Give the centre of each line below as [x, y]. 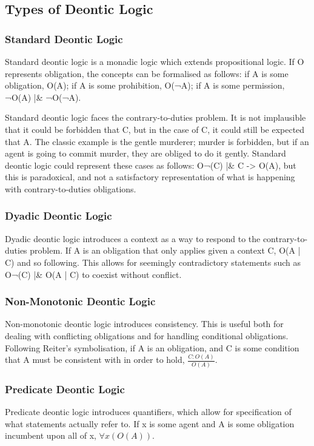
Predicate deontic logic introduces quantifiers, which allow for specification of [148, 411]
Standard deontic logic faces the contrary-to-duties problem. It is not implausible [155, 117]
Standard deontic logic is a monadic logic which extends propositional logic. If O [155, 61]
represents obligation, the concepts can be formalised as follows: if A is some [147, 73]
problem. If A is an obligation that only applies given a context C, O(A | [165, 250]
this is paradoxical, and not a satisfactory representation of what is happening [150, 177]
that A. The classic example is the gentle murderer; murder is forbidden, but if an [157, 141]
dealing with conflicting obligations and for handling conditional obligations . [147, 335]
